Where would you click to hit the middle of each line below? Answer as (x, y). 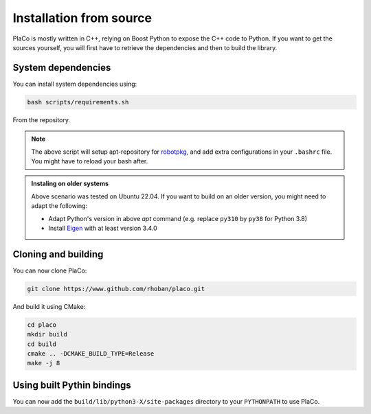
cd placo (42, 325)
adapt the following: (59, 206)
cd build (42, 344)
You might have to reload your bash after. (90, 161)
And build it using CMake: (49, 306)
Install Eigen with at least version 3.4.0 (103, 228)
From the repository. (42, 119)
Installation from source (82, 18)
